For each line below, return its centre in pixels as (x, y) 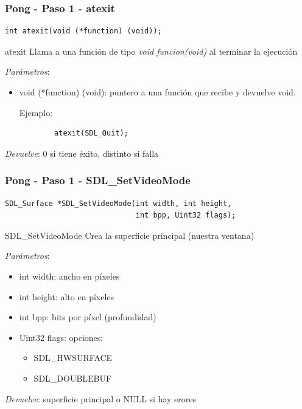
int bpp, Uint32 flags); (186, 215)
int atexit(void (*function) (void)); (83, 31)
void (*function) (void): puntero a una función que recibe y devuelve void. (157, 92)
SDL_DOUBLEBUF (73, 378)
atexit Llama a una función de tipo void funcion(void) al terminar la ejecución (151, 51)
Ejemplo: (36, 112)
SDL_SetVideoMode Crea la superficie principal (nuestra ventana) (130, 235)
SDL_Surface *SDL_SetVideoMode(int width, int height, (118, 203)
